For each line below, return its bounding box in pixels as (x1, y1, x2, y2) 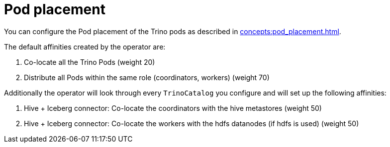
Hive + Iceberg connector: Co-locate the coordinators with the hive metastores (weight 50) (24, 103, 322, 112)
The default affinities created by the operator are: (4, 42, 166, 51)
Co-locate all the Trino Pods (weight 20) (24, 57, 155, 66)
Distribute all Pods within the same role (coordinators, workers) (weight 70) (24, 73, 270, 82)
